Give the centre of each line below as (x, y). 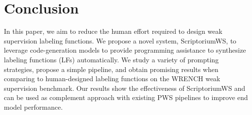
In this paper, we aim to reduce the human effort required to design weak (113, 31)
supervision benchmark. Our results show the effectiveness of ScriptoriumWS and (125, 88)
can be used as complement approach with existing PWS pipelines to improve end (126, 97)
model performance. (34, 107)
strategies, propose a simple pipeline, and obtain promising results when (111, 69)
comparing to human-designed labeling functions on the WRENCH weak (112, 79)
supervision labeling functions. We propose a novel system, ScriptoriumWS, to (120, 40)
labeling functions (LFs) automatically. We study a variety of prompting (111, 59)
